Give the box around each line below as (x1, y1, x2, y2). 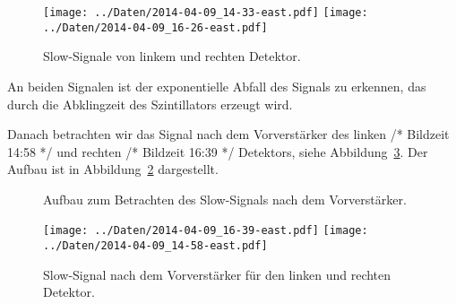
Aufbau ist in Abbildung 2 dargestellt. (7, 160, 219, 178)
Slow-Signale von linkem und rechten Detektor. (43, 47, 301, 65)
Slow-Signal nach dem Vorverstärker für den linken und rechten (43, 265, 391, 283)
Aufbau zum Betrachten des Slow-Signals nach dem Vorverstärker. (43, 189, 407, 208)
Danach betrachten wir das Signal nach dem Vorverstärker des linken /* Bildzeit (7, 125, 450, 143)
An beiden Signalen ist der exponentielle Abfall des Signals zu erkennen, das (7, 76, 426, 95)
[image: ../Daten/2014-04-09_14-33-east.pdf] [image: (43, 6, 368, 19)
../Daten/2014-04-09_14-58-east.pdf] (43, 239, 268, 253)
